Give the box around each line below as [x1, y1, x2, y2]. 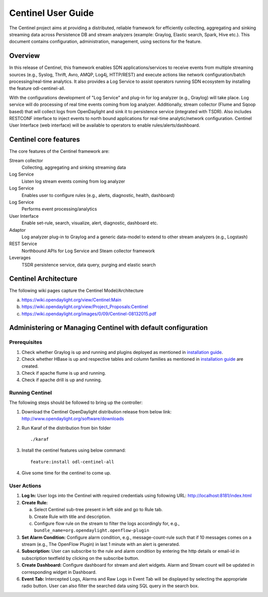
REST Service [9, 241, 37, 247]
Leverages [9, 255, 31, 261]
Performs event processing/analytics [21, 206, 97, 212]
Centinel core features [9, 135, 80, 144]
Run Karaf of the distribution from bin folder [21, 425, 111, 431]
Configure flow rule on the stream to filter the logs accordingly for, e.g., [34, 520, 180, 526]
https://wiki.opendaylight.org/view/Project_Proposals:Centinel [21, 304, 148, 310]
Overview [9, 52, 40, 60]
